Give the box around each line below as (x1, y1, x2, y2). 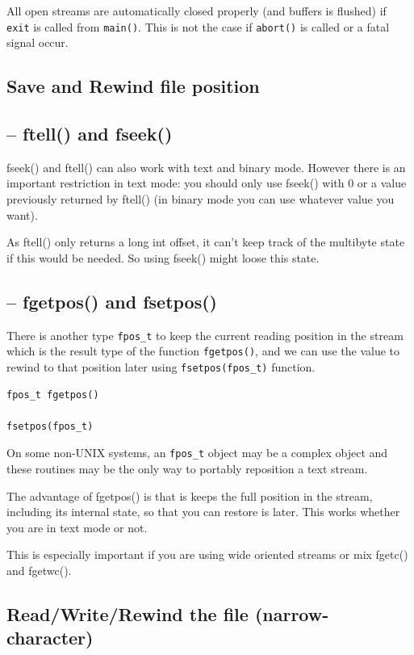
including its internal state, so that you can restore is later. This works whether (6, 503, 400, 520)
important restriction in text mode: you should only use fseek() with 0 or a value (6, 174, 407, 191)
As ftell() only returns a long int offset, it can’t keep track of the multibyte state (6, 233, 405, 250)
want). (6, 206, 38, 223)
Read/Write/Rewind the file (6, 601, 249, 626)
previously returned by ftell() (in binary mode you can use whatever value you (6, 191, 395, 208)
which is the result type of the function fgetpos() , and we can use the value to (6, 342, 400, 359)
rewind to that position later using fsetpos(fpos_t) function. (6, 358, 316, 375)
